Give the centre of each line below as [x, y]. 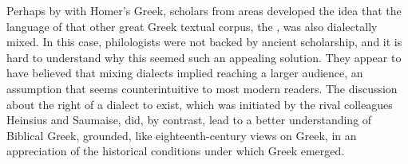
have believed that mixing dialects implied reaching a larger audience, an [185, 73]
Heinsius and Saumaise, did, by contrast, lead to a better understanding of [189, 120]
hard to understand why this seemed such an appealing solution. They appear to [204, 57]
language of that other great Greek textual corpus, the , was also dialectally [192, 26]
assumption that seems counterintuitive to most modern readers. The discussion [202, 88]
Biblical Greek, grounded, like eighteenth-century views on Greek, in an [182, 135]
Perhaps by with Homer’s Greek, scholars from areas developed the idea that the [204, 10]
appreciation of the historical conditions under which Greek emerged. [176, 151]
